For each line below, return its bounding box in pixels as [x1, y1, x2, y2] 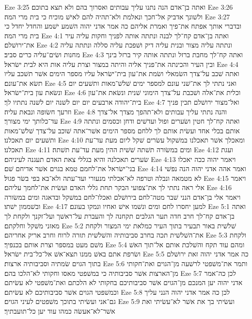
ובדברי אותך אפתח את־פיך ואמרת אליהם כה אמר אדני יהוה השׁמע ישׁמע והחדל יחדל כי [4, 21, 242, 31]
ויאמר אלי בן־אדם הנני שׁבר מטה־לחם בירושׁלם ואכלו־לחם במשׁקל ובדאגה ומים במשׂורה [4, 191, 241, 202]
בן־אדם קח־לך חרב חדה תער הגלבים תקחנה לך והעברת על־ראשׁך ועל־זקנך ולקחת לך [4, 211, 235, 221]
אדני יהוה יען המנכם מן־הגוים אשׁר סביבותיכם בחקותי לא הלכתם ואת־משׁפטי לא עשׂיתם [4, 277, 243, 287]
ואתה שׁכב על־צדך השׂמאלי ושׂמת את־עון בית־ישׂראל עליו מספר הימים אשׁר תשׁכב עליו [4, 68, 239, 79]
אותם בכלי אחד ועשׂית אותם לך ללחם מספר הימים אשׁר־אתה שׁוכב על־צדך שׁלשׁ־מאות [4, 125, 240, 135]
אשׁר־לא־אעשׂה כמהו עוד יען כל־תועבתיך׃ [4, 306, 115, 316]
